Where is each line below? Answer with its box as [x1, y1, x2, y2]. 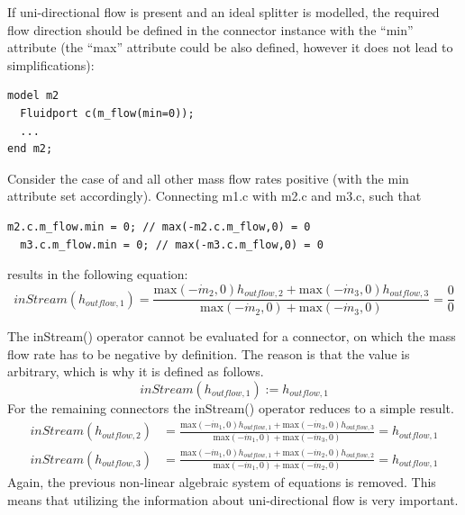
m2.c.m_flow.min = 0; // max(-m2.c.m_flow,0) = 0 [7, 220, 311, 233]
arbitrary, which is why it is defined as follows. [7, 362, 264, 381]
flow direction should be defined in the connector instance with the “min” [7, 20, 414, 39]
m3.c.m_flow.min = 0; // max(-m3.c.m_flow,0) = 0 [20, 238, 324, 251]
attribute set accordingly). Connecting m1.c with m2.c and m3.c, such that [7, 186, 422, 205]
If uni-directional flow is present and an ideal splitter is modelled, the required [7, 3, 440, 21]
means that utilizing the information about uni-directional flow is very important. [7, 490, 459, 509]
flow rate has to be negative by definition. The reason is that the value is [7, 344, 410, 363]
